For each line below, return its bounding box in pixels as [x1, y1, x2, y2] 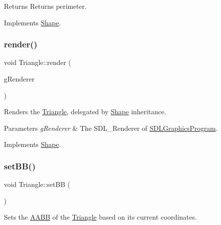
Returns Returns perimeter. [4, 1, 87, 11]
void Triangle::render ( [4, 57, 71, 67]
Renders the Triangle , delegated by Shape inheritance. [4, 106, 166, 117]
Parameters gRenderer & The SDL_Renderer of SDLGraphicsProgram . [4, 123, 218, 133]
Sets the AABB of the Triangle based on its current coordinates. [4, 212, 197, 222]
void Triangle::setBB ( [4, 179, 70, 189]
